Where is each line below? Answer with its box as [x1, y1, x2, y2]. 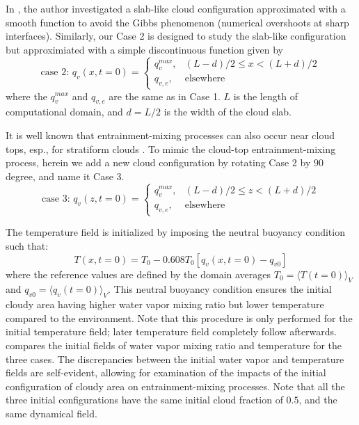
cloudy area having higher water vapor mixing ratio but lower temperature [6, 297, 324, 312]
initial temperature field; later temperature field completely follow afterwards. [6, 324, 337, 339]
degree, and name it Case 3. [6, 168, 125, 183]
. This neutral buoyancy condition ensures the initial [107, 282, 332, 296]
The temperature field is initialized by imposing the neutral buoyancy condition [6, 225, 345, 239]
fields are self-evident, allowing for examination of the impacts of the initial [6, 365, 326, 380]
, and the [298, 392, 337, 407]
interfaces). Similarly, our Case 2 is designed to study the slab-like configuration [6, 29, 346, 43]
